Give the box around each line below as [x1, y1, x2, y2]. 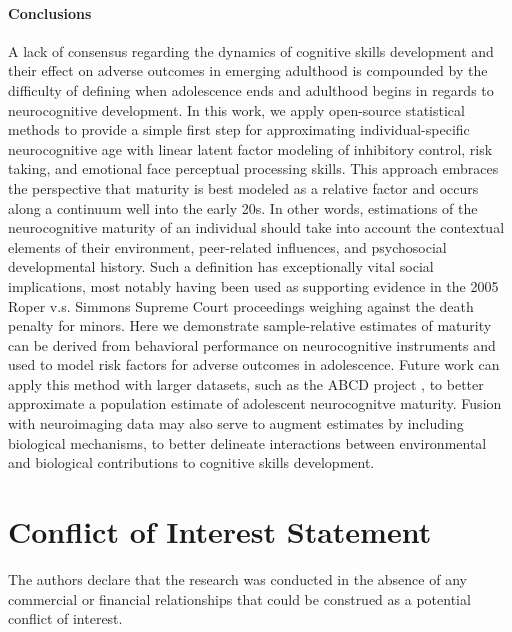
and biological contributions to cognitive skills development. [8, 452, 375, 473]
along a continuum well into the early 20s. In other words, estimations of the [8, 197, 478, 218]
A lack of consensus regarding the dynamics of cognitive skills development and [8, 40, 494, 61]
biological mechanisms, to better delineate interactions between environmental [8, 432, 487, 453]
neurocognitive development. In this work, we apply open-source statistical [8, 99, 465, 120]
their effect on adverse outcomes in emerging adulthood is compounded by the [8, 60, 488, 81]
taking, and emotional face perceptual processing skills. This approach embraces [8, 158, 499, 179]
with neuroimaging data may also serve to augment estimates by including [8, 413, 464, 434]
